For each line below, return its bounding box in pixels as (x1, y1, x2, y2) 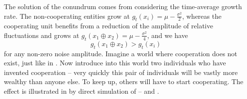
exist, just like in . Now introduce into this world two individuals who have (4, 58, 226, 68)
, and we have (147, 30, 188, 40)
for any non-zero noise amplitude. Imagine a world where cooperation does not (4, 48, 237, 58)
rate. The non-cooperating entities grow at (4, 11, 130, 21)
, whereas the (182, 11, 222, 21)
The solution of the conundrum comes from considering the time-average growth (4, 1, 242, 11)
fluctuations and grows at (4, 30, 79, 40)
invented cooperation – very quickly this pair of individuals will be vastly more (4, 67, 238, 77)
